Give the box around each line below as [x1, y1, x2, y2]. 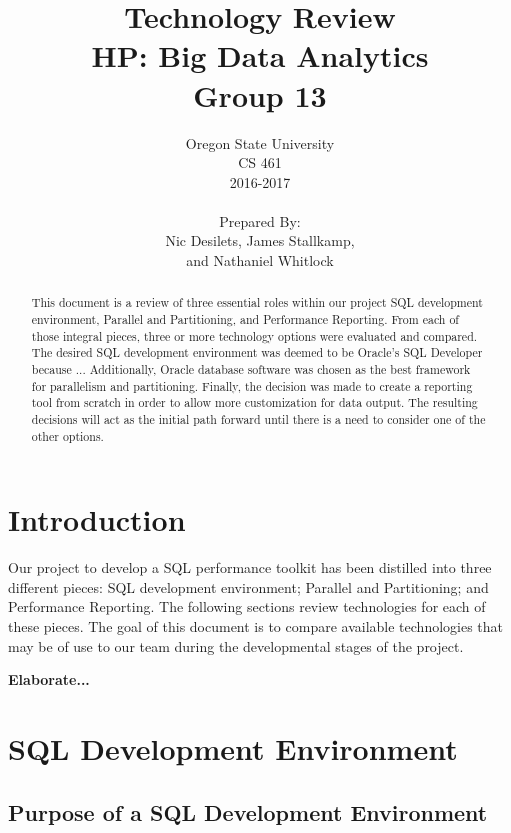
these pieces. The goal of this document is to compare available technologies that [8, 616, 504, 637]
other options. [31, 427, 104, 444]
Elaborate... [8, 669, 90, 690]
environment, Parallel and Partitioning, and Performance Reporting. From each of [31, 311, 459, 328]
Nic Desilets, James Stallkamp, [165, 230, 355, 251]
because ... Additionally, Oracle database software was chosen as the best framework [31, 361, 471, 378]
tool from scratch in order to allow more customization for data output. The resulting [31, 394, 478, 411]
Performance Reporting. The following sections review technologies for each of [8, 596, 486, 617]
